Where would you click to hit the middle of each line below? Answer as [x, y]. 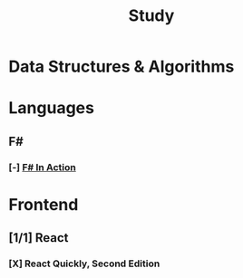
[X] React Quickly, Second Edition [84, 264]
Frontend [44, 204]
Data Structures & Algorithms [121, 67]
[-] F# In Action [42, 167]
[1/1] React [39, 238]
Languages [51, 108]
